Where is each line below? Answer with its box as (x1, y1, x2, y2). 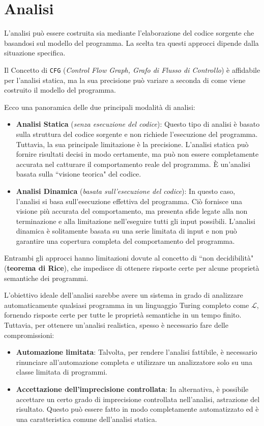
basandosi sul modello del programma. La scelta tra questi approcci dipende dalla (4, 37, 259, 48)
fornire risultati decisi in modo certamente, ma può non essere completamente (16, 149, 259, 159)
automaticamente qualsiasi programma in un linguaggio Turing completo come (4, 299, 249, 310)
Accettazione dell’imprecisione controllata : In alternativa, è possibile (16, 384, 249, 394)
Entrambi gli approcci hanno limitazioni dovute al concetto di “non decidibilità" (4, 252, 254, 263)
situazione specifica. (4, 47, 66, 58)
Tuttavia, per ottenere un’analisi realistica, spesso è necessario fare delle (4, 320, 228, 330)
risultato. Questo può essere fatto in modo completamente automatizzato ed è (16, 404, 259, 414)
